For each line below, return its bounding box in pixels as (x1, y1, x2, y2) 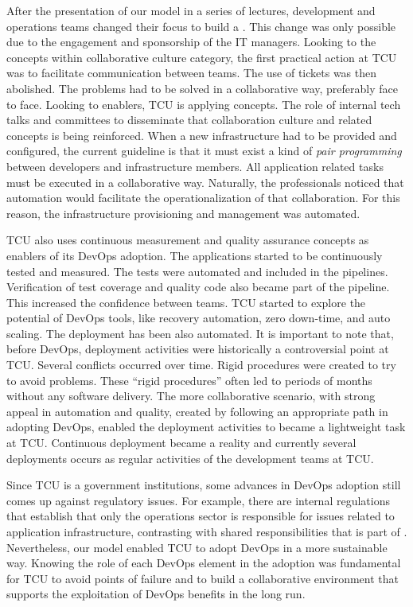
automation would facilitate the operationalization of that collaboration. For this (6, 189, 400, 206)
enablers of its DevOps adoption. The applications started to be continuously (6, 247, 383, 263)
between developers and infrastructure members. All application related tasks (6, 158, 384, 174)
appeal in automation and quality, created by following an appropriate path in (6, 403, 388, 419)
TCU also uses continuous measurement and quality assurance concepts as (6, 232, 369, 248)
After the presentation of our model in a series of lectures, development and (6, 2, 376, 18)
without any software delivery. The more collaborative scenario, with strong (6, 387, 376, 404)
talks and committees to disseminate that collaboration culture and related (6, 111, 372, 128)
